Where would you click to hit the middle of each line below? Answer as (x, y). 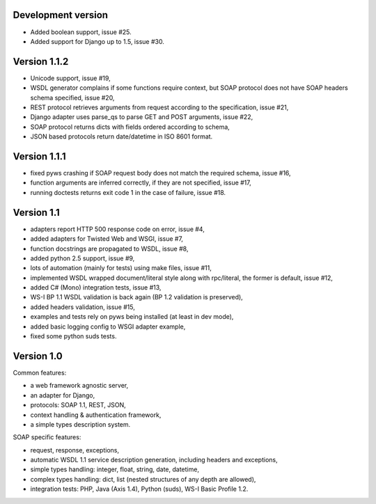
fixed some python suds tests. (73, 336)
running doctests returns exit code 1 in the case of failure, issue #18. (128, 192)
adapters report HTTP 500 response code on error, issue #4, (117, 229)
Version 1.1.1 (39, 156)
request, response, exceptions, (75, 450)
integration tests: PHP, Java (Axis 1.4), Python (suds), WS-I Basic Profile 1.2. (139, 489)
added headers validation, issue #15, (83, 307)
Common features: (40, 372)
